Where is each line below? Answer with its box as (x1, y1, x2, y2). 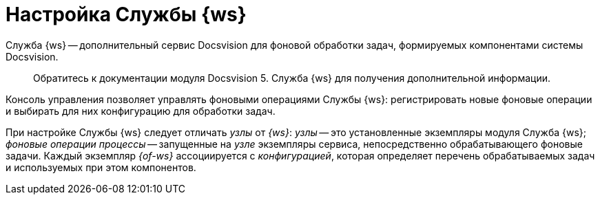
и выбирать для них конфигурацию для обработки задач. (6, 104, 276, 117)
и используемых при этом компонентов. (6, 161, 196, 173)
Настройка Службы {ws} (6, 3, 247, 26)
